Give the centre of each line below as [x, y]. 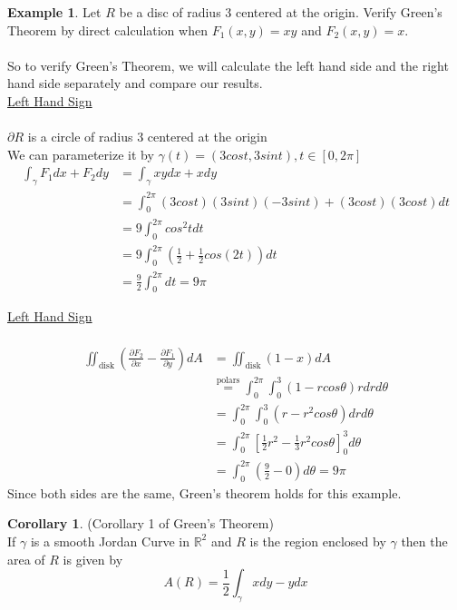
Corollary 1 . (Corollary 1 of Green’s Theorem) [141, 523]
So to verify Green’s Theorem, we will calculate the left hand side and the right [228, 65]
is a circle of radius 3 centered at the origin [147, 137]
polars [228, 381]
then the [424, 541]
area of [26, 559]
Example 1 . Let [54, 12]
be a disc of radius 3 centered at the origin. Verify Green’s [281, 12]
